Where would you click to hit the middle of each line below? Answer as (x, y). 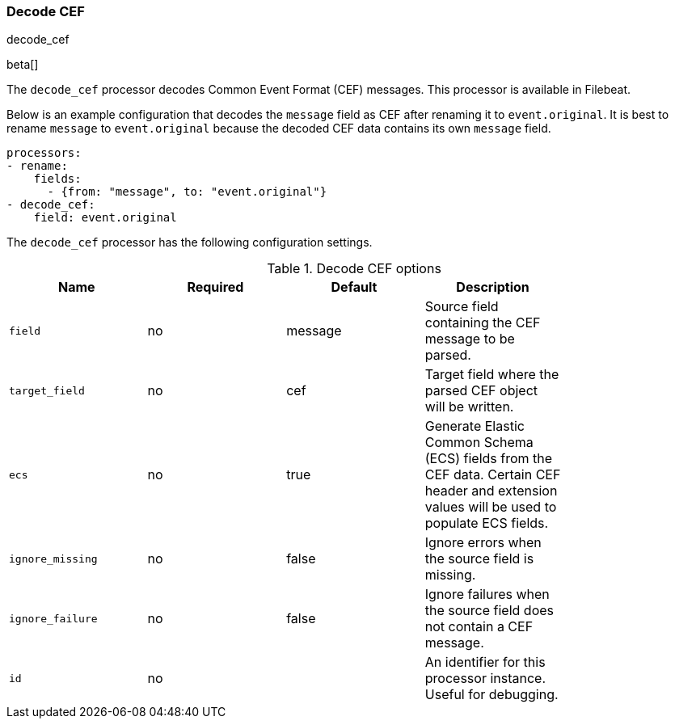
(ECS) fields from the (489, 459)
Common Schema (479, 443)
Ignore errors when (483, 543)
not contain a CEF (479, 627)
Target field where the (492, 375)
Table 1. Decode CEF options (354, 269)
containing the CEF (483, 323)
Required (215, 287)
